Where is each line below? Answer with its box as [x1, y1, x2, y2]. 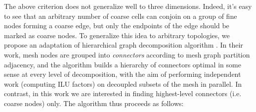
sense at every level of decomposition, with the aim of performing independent [4, 69, 241, 79]
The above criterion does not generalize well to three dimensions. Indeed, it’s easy [4, 1, 252, 11]
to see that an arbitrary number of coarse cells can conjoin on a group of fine [4, 10, 237, 21]
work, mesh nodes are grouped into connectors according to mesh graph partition [4, 49, 250, 59]
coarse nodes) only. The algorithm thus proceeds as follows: [4, 98, 184, 108]
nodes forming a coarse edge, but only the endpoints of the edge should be [4, 20, 229, 31]
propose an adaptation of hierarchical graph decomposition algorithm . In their [4, 40, 243, 50]
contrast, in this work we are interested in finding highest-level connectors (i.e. [4, 88, 242, 99]
